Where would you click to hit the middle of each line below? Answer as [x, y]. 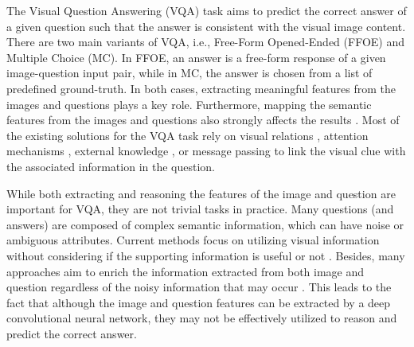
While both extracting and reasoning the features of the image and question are [201, 193]
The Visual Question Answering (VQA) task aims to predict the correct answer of [207, 10]
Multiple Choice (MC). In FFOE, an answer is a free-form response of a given [196, 57]
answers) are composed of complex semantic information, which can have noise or [205, 224]
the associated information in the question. [111, 166]
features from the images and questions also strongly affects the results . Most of [203, 120]
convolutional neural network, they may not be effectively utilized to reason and [202, 318]
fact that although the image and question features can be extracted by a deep [199, 302]
